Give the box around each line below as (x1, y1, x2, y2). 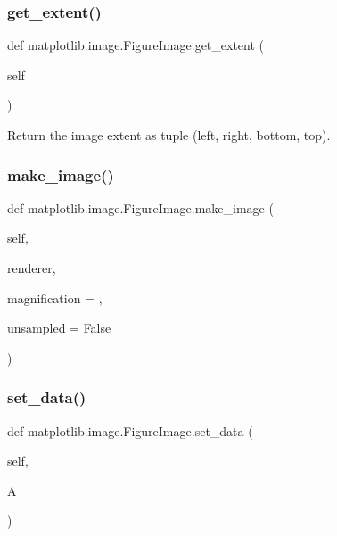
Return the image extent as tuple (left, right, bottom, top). (7, 126, 331, 144)
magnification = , (7, 288, 103, 307)
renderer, (7, 259, 56, 276)
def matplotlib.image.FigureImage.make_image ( (7, 198, 274, 217)
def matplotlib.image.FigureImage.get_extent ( (7, 36, 265, 54)
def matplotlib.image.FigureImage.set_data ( (7, 421, 253, 440)
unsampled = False (7, 318, 111, 337)
